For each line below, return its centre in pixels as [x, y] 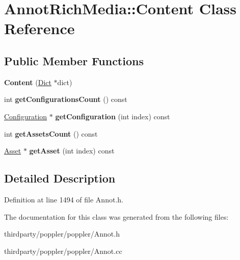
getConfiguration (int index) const [113, 116]
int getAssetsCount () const [51, 133]
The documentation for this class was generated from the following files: [116, 216]
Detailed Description [60, 178]
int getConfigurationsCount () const [66, 99]
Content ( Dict [28, 82]
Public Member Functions [74, 60]
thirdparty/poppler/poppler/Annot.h [62, 234]
